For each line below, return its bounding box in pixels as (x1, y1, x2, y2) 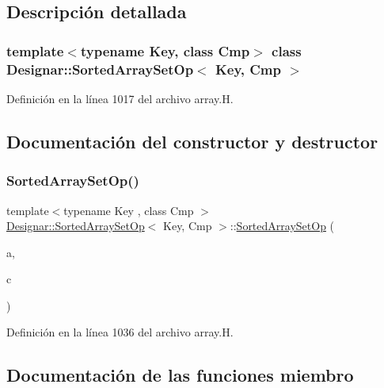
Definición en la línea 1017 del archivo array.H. (6, 90, 234, 106)
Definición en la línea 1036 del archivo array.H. (6, 324, 234, 340)
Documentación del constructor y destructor (6, 129, 378, 153)
